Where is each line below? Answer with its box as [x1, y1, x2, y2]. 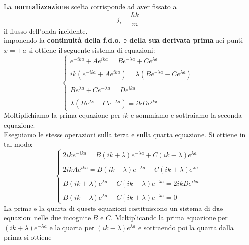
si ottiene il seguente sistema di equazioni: [28, 44, 155, 55]
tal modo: [4, 139, 33, 149]
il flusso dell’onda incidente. [4, 25, 88, 35]
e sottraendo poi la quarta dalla [138, 222, 234, 232]
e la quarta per [49, 222, 94, 232]
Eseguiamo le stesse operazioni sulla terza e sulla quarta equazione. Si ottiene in [4, 129, 246, 140]
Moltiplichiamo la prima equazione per [4, 110, 121, 120]
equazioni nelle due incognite [4, 212, 91, 223]
